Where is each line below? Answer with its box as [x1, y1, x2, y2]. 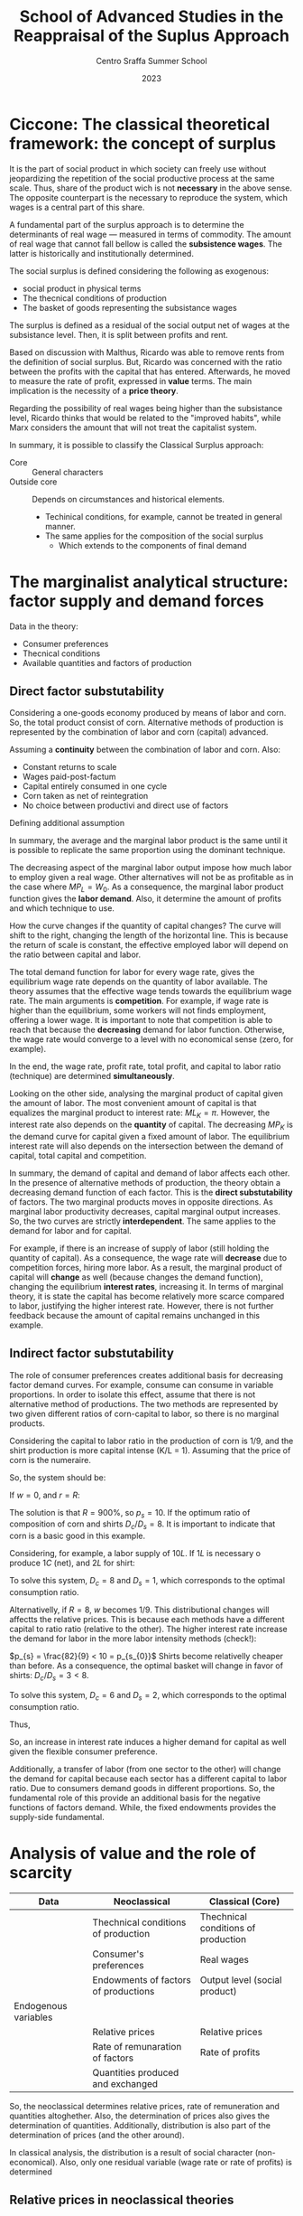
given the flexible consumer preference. [9, 1746, 158, 1757]
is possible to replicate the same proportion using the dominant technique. [9, 845, 286, 856]
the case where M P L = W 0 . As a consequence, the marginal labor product [9, 881, 284, 895]
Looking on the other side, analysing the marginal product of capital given [9, 1088, 284, 1099]
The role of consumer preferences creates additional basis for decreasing [9, 1369, 284, 1380]
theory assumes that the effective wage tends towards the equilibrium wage [9, 986, 292, 997]
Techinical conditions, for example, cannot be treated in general [44, 511, 282, 521]
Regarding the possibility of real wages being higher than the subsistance [9, 402, 283, 413]
